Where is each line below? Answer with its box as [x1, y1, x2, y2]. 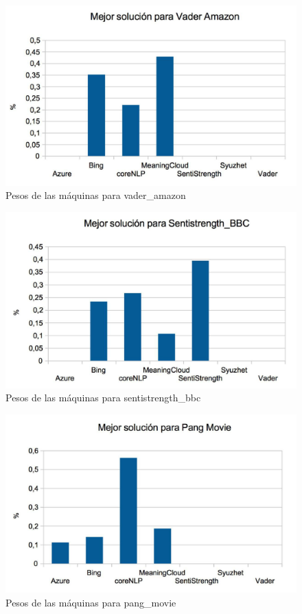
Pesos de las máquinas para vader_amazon [5, 188, 186, 202]
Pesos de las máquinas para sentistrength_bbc [5, 390, 201, 405]
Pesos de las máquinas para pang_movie [5, 595, 176, 609]
